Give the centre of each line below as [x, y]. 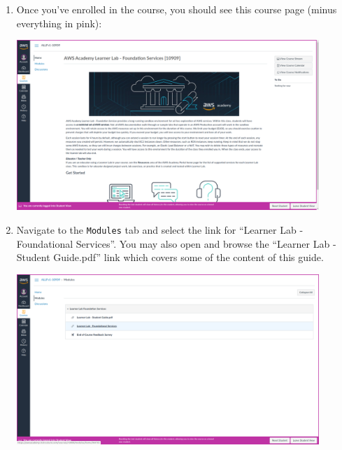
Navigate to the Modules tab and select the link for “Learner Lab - [160, 229]
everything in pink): [59, 23]
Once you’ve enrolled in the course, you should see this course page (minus [177, 9]
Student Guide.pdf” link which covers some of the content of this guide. [170, 257]
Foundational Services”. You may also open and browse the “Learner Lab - [176, 243]
